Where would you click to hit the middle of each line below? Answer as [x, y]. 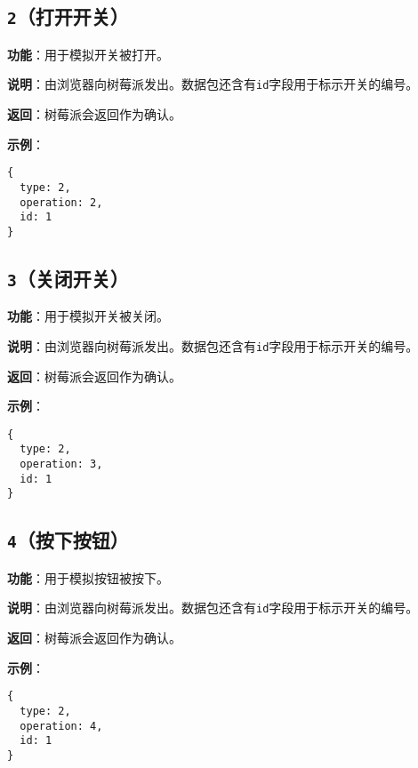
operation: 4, [61, 726]
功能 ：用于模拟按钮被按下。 [88, 577]
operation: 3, [61, 464]
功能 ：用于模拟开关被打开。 [88, 54]
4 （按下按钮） [68, 540]
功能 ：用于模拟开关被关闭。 [88, 316]
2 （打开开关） [68, 16]
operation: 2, [61, 202]
